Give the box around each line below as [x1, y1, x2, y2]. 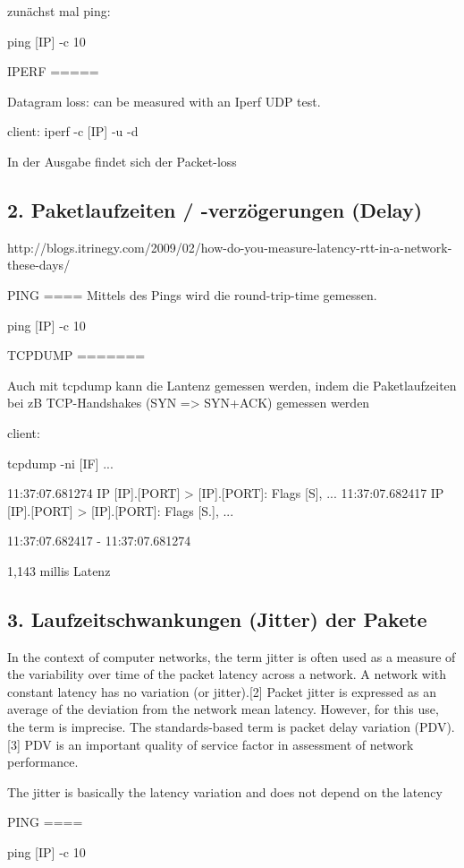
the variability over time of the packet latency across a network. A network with [7, 665, 447, 683]
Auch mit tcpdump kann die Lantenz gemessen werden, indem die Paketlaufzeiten [7, 375, 457, 394]
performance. [7, 752, 79, 771]
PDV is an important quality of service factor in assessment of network [24, 735, 414, 753]
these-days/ [7, 255, 71, 274]
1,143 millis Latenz [7, 561, 111, 580]
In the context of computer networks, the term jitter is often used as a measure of [7, 647, 456, 666]
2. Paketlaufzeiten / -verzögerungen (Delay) [7, 195, 423, 223]
